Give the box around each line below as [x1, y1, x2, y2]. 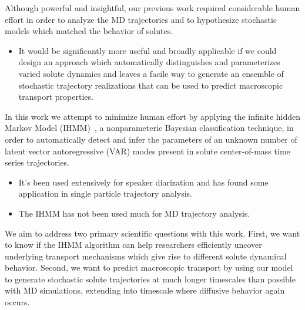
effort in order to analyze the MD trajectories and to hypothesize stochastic [5, 13, 277, 25]
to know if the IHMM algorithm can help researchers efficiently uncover [5, 238, 262, 251]
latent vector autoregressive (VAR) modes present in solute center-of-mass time [5, 144, 290, 157]
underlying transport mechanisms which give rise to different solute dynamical [5, 250, 287, 262]
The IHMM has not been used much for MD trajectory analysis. [18, 207, 250, 219]
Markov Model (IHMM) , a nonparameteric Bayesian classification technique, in [5, 122, 294, 134]
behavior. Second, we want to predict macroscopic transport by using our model [5, 261, 293, 274]
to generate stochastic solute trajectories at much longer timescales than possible [5, 272, 296, 285]
